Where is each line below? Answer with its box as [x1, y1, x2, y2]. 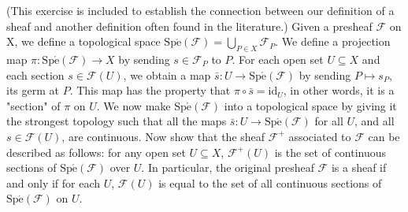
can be [368, 128, 400, 144]
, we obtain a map [123, 66, 211, 83]
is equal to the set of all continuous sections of [158, 174, 382, 191]
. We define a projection [275, 33, 391, 50]
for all [314, 113, 343, 129]
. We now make [96, 97, 171, 113]
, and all [354, 113, 395, 129]
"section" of [6, 97, 61, 113]
